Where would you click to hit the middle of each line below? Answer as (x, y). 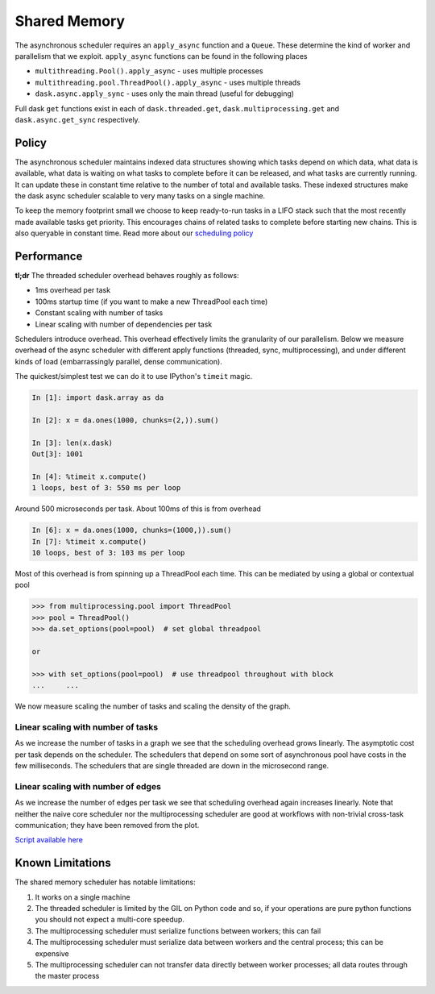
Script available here (49, 840)
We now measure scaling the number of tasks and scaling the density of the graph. (153, 706)
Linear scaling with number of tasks (87, 727)
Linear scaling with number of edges (88, 786)
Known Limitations (63, 863)
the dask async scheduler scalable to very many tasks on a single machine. (140, 195)
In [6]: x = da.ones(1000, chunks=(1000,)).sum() (132, 530)
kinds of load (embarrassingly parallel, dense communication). (119, 361)
